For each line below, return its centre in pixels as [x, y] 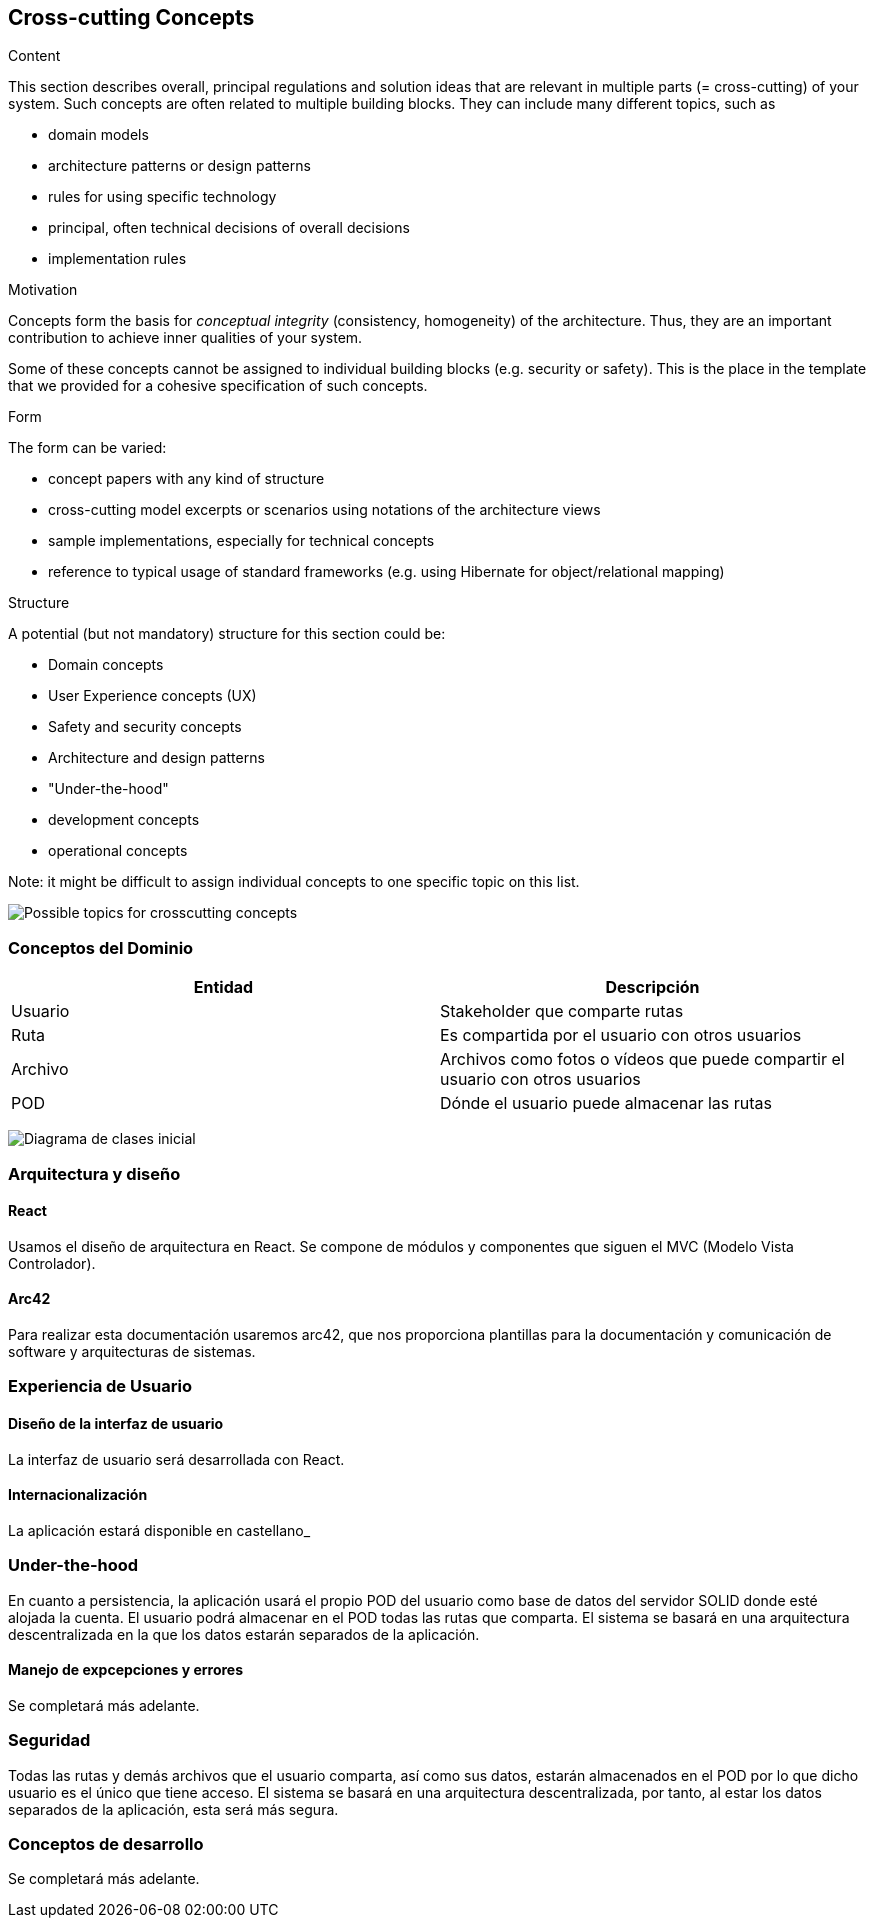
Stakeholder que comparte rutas [562, 1011]
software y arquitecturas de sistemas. [132, 1351]
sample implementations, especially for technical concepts [241, 541]
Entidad [223, 987]
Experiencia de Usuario [100, 1386]
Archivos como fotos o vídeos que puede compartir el [642, 1059]
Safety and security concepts [145, 727]
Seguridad [49, 1740]
